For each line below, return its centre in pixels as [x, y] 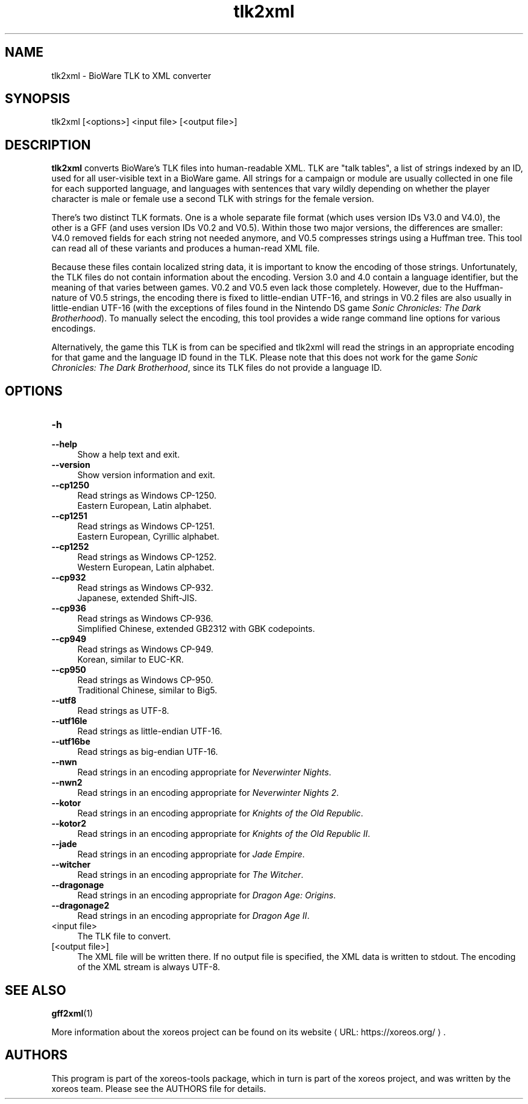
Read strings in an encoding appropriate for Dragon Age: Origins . [207, 895]
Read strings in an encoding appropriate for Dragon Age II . [193, 916]
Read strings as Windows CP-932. [145, 588]
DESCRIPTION [48, 145]
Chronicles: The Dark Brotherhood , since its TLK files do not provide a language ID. [217, 368]
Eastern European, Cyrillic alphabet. [148, 537]
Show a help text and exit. [129, 455]
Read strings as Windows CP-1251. [146, 526]
